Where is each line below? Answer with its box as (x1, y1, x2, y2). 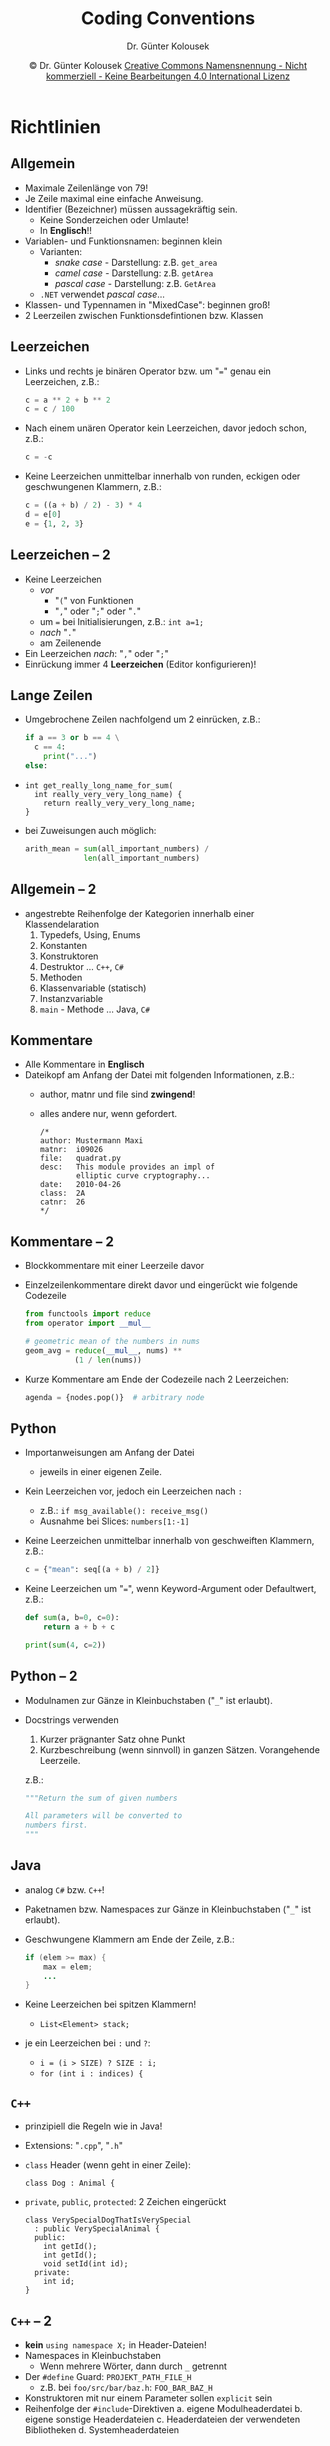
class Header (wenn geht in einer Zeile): (24, 2159, 192, 2171)
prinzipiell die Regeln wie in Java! (24, 2120, 163, 2132)
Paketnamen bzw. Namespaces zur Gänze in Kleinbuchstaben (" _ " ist (24, 1903, 312, 1915)
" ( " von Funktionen (54, 594, 134, 606)
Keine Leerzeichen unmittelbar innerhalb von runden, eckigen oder (24, 470, 301, 482)
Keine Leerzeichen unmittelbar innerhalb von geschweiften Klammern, (24, 1535, 315, 1547)
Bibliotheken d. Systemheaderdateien (24, 2423, 180, 2436)
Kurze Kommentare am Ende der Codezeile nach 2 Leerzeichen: (24, 1373, 289, 1385)
